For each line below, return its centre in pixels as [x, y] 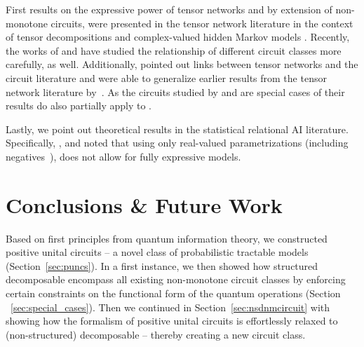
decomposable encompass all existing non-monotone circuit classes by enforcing [176, 279]
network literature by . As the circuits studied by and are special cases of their [175, 91]
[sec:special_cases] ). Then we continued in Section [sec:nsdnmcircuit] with [170, 307]
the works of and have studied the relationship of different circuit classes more [174, 50]
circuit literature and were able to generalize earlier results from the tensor [166, 77]
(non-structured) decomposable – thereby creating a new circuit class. [156, 334]
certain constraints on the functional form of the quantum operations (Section [173, 293]
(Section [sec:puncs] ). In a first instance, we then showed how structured [162, 265]
